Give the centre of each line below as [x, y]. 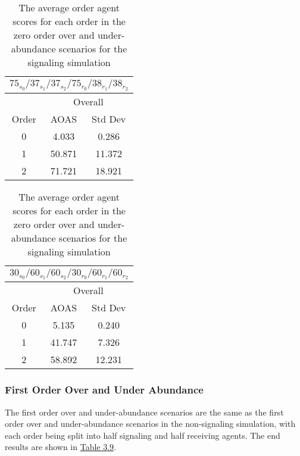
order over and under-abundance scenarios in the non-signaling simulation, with [150, 424]
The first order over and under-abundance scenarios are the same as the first [144, 412]
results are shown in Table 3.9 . [60, 447]
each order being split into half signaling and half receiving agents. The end [143, 435]
